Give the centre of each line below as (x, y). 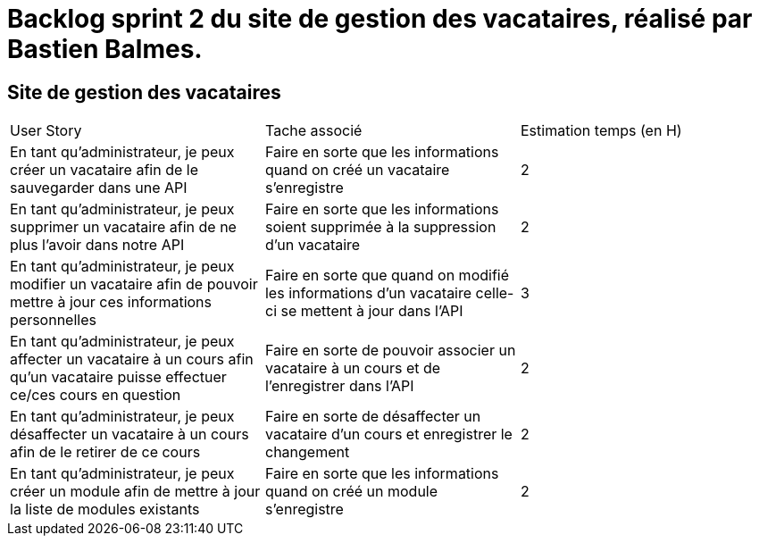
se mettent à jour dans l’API (372, 311)
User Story (46, 131)
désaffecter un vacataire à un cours (129, 434)
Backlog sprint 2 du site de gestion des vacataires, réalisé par (380, 19)
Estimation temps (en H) (601, 131)
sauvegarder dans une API (99, 188)
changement (307, 452)
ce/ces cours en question (96, 395)
